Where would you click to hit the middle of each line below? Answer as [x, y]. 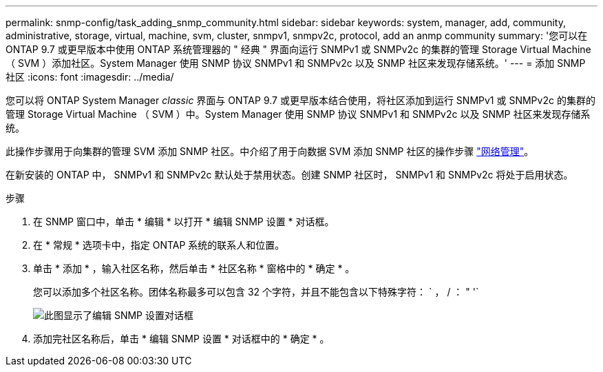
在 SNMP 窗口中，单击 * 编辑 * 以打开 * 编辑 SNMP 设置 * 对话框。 [184, 221]
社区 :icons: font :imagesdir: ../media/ [90, 77]
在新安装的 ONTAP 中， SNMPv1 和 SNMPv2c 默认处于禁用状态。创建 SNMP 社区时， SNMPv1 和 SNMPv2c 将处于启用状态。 [289, 175]
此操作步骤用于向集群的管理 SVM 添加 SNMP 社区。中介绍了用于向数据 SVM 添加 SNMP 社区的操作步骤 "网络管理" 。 [270, 151]
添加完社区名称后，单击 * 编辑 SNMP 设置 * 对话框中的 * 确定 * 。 [181, 339]
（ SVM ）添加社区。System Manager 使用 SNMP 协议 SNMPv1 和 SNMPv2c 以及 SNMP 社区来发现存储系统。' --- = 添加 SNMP [296, 63]
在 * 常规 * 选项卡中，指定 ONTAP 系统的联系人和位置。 [159, 245]
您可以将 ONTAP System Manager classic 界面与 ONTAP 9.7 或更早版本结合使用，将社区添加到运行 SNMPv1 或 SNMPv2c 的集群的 [300, 100]
